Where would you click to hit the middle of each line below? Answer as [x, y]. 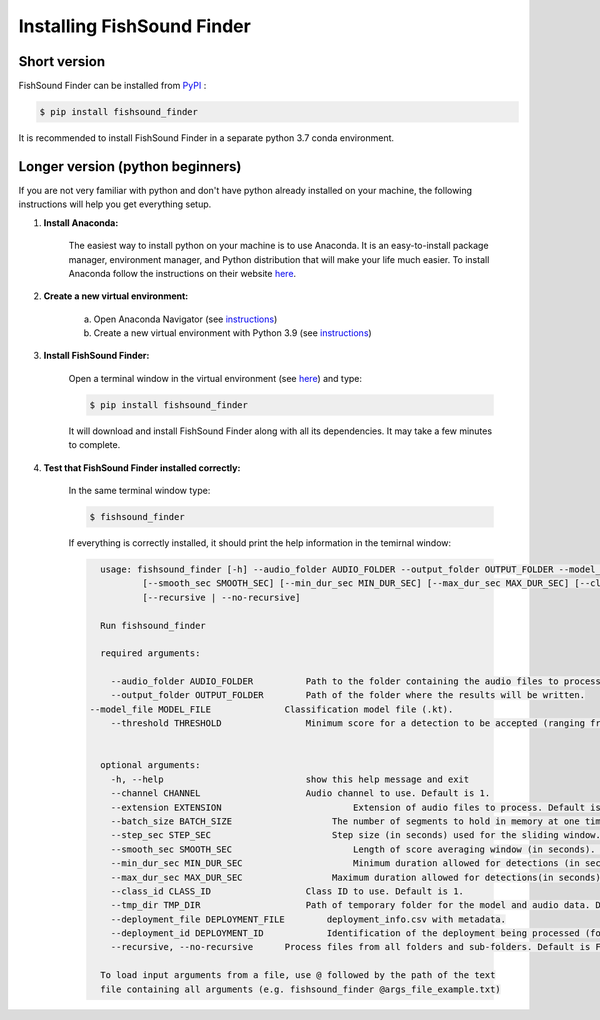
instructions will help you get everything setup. [115, 204]
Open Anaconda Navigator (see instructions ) [185, 319]
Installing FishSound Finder [135, 26]
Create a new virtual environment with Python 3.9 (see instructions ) [232, 333]
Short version [62, 61]
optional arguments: [150, 765]
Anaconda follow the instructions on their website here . [182, 273]
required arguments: [150, 653]
